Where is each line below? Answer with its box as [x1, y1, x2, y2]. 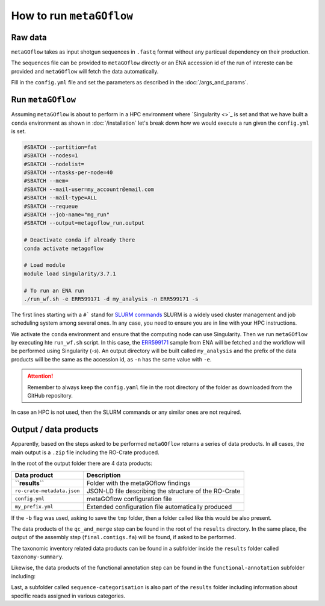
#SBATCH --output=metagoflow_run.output [23, 220, 144, 226]
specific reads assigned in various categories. [11, 592, 126, 599]
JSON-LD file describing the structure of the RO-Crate [86, 487, 241, 495]
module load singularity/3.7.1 [23, 270, 117, 277]
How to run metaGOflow [11, 9, 134, 22]
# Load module [23, 262, 66, 269]
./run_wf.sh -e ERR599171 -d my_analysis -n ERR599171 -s [23, 295, 199, 302]
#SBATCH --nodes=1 [23, 152, 78, 159]
